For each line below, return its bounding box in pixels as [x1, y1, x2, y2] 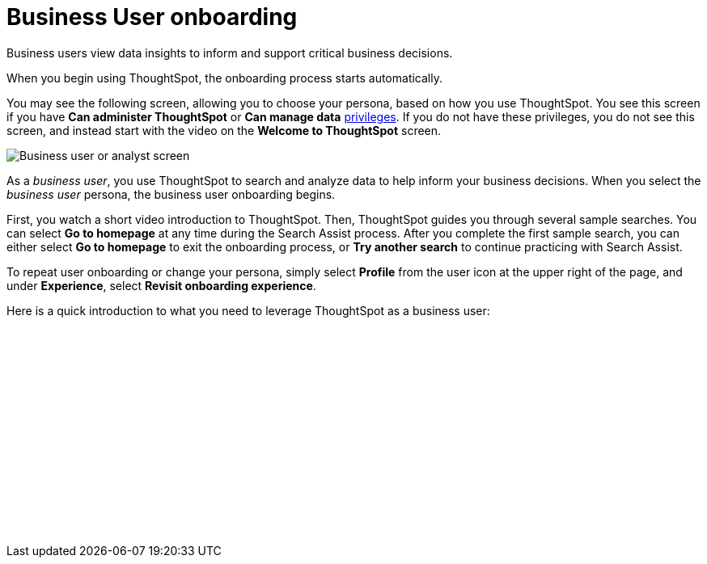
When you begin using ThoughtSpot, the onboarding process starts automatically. [6, 70, 442, 85]
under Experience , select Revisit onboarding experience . [6, 278, 316, 293]
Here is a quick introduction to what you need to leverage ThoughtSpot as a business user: [6, 303, 490, 318]
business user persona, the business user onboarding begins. [6, 187, 336, 201]
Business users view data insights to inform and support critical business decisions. [6, 45, 453, 60]
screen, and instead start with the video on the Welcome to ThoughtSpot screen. [6, 123, 442, 137]
